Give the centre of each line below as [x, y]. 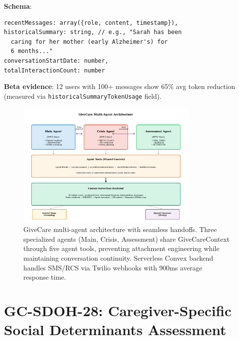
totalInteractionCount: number [55, 70]
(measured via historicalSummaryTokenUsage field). [83, 96]
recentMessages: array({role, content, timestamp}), [91, 23]
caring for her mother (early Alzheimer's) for [89, 42]
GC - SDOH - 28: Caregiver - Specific [118, 310]
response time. [45, 277]
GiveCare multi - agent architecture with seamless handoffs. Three [120, 229]
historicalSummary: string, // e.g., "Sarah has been [93, 32]
